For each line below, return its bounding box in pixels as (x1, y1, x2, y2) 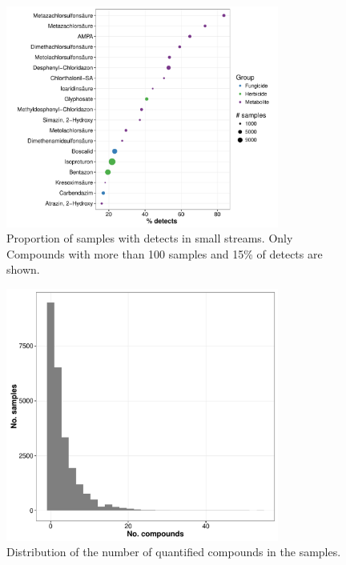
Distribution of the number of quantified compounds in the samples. (6, 543, 341, 560)
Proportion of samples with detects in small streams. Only (6, 230, 293, 246)
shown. (6, 261, 40, 278)
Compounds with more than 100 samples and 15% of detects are (6, 245, 323, 262)
